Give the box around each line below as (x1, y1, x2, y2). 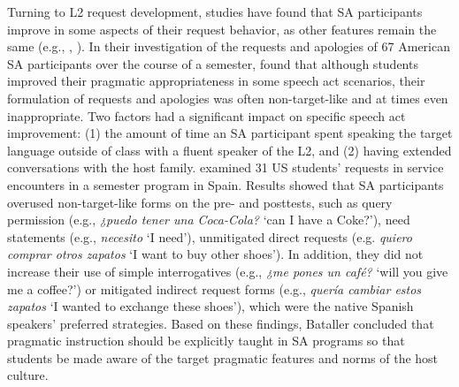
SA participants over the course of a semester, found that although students (7, 54, 418, 72)
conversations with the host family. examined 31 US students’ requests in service (7, 158, 444, 177)
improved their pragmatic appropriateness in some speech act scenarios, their (7, 72, 425, 90)
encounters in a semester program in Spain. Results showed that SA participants (7, 175, 444, 193)
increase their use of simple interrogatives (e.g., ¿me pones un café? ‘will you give (7, 262, 448, 280)
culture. (7, 366, 49, 384)
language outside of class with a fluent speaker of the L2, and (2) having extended (7, 140, 452, 159)
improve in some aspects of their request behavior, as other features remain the (7, 19, 437, 38)
